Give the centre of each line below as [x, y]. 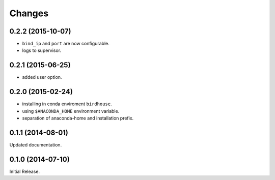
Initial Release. [25, 171]
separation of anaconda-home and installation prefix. [78, 118]
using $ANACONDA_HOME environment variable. [71, 111]
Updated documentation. [36, 144]
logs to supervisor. [42, 50]
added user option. [42, 77]
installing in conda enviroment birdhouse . [67, 104]
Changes [29, 13]
